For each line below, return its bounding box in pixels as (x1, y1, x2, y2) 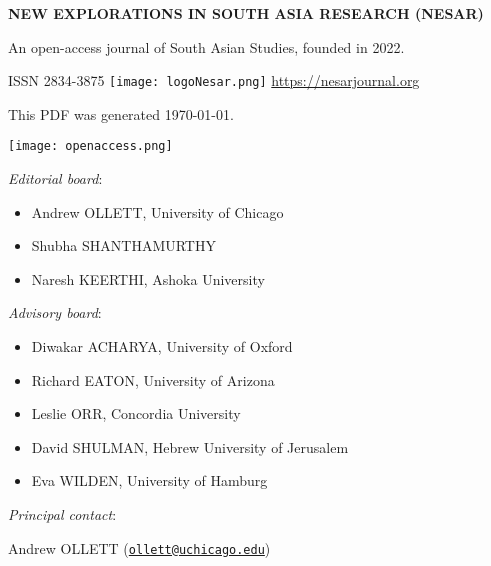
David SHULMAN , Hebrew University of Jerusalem (31, 436, 349, 457)
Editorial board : (8, 168, 103, 189)
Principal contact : (8, 504, 117, 525)
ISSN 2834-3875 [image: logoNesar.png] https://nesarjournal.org (8, 70, 420, 91)
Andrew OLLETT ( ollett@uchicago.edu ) (8, 537, 271, 558)
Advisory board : (8, 302, 102, 323)
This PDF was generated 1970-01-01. (8, 103, 234, 124)
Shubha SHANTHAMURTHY (31, 235, 216, 256)
